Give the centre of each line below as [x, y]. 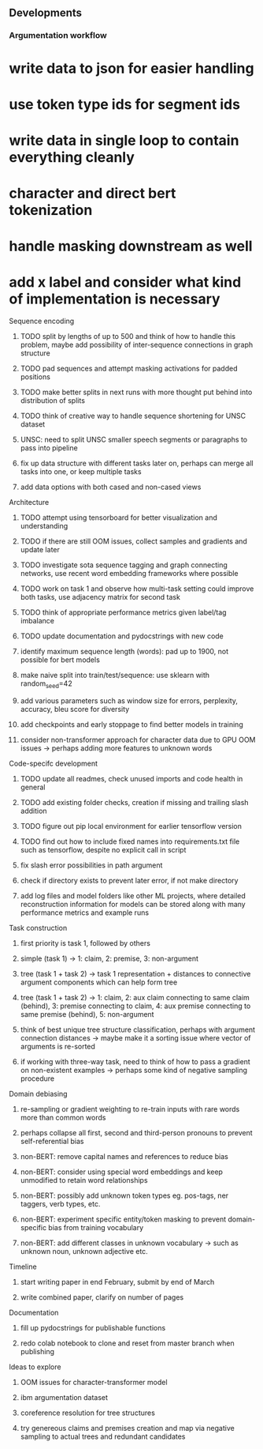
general [33, 787]
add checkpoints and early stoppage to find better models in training [131, 724]
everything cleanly [72, 157]
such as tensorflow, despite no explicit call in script [103, 849]
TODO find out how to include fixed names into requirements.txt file [130, 841]
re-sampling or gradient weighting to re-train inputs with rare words [130, 1108]
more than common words [63, 1117]
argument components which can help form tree [99, 982]
